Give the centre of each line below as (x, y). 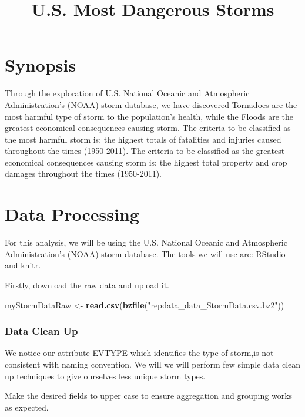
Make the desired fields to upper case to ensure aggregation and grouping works (149, 396)
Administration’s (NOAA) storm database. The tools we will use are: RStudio (145, 253)
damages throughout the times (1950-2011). (83, 174)
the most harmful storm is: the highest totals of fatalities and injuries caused (143, 139)
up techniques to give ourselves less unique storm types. (105, 376)
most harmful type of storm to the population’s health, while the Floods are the (149, 116)
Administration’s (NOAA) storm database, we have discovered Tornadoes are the (151, 104)
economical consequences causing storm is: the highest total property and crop (146, 162)
